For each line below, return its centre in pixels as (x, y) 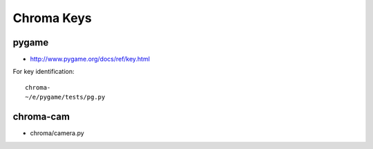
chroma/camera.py (57, 133)
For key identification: (44, 72)
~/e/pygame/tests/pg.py (65, 97)
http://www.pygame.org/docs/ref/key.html (90, 59)
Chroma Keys (52, 18)
